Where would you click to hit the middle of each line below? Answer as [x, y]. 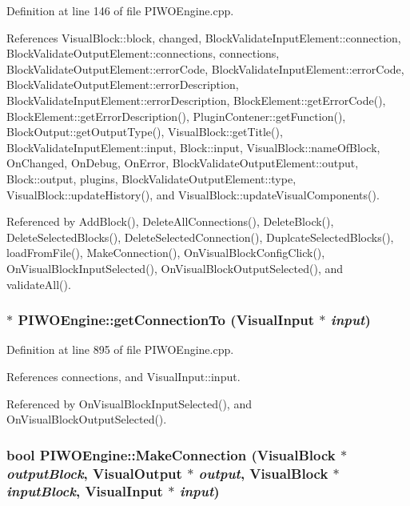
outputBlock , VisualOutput [94, 473]
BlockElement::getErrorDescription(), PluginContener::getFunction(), [176, 116]
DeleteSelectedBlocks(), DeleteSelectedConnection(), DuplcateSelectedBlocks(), [200, 237]
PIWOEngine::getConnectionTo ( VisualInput [166, 320]
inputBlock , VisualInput [85, 491]
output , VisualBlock [263, 473]
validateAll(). [39, 284]
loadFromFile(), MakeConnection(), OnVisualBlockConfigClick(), [166, 253]
